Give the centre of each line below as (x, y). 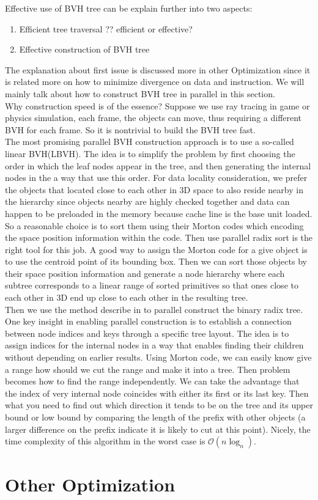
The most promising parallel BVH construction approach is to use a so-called (150, 142)
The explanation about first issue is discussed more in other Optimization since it (158, 69)
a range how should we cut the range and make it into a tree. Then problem (148, 369)
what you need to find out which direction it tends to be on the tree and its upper (159, 405)
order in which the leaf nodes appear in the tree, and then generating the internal (158, 165)
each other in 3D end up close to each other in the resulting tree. (127, 297)
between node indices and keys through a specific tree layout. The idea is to (147, 333)
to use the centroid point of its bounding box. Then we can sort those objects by (156, 261)
